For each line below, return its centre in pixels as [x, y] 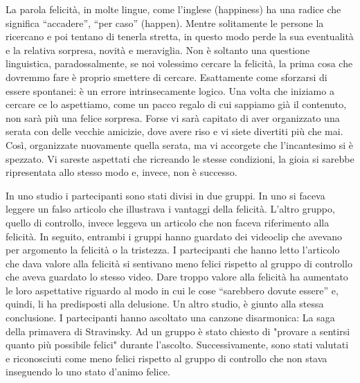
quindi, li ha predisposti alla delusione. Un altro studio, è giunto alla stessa [165, 304]
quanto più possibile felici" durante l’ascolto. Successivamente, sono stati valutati [177, 345]
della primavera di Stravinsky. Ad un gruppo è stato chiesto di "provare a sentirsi [178, 331]
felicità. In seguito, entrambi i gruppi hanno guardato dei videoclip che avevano [174, 236]
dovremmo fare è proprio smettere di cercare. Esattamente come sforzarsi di [166, 77]
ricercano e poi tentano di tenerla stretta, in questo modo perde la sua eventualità [180, 36]
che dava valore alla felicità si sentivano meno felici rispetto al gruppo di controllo [179, 263]
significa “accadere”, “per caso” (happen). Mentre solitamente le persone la [165, 23]
